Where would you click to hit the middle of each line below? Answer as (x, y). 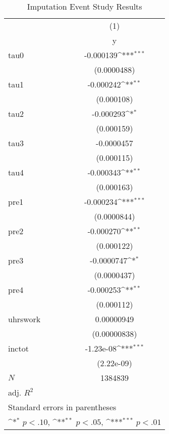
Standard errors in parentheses (62, 407)
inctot (18, 348)
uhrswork (24, 319)
